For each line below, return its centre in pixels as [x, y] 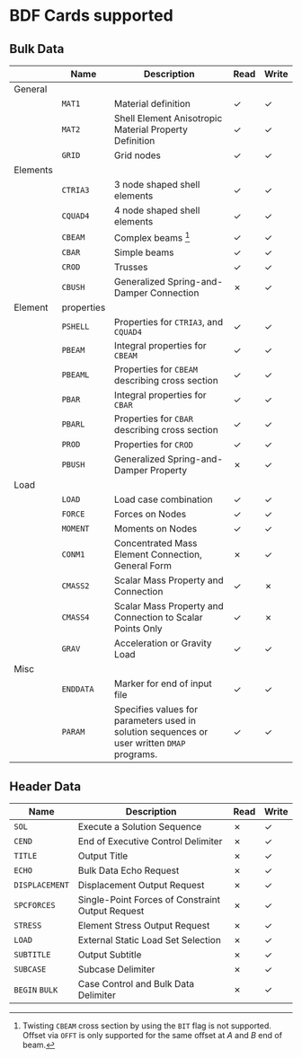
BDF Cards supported [91, 16]
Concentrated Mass [155, 543]
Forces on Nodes [150, 515]
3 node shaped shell [157, 185]
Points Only [138, 629]
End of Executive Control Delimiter [150, 842]
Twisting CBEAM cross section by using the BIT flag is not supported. [147, 1026]
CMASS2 [75, 586]
